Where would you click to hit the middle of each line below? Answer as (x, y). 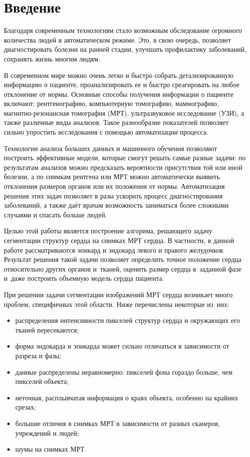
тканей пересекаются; (47, 329)
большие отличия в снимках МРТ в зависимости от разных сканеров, (118, 423)
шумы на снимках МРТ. (51, 449)
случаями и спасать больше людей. (55, 214)
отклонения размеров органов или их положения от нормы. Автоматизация (114, 186)
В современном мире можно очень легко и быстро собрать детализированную (119, 75)
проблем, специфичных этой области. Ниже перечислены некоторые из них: (117, 304)
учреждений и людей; (47, 433)
